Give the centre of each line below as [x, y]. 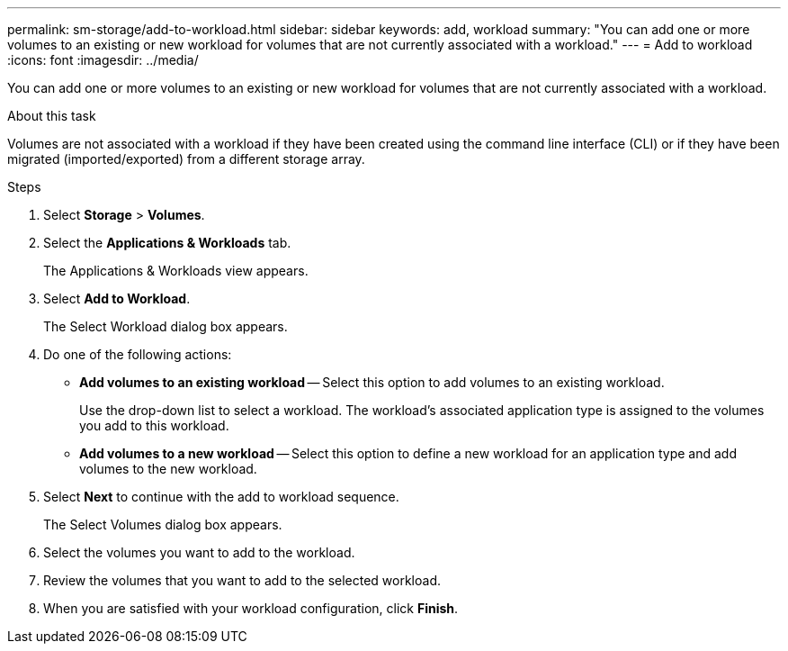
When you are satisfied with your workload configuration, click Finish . [251, 608]
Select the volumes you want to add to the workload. [199, 552]
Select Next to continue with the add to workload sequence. [221, 497]
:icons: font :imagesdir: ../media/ [103, 60]
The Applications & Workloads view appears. [176, 271]
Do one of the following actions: [138, 354]
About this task [52, 116]
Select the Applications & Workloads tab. [167, 243]
